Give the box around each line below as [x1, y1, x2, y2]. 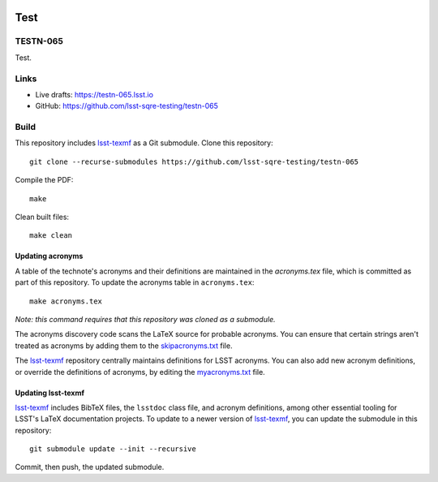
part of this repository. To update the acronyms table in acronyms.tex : [15, 278, 255, 287]
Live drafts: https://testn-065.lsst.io [35, 89, 154, 99]
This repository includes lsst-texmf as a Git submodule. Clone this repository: [15, 138, 273, 148]
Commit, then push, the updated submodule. [15, 463, 165, 472]
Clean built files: [15, 212, 69, 222]
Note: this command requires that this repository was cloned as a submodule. [15, 314, 276, 324]
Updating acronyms [15, 252, 84, 261]
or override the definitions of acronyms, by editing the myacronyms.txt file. [15, 367, 265, 377]
